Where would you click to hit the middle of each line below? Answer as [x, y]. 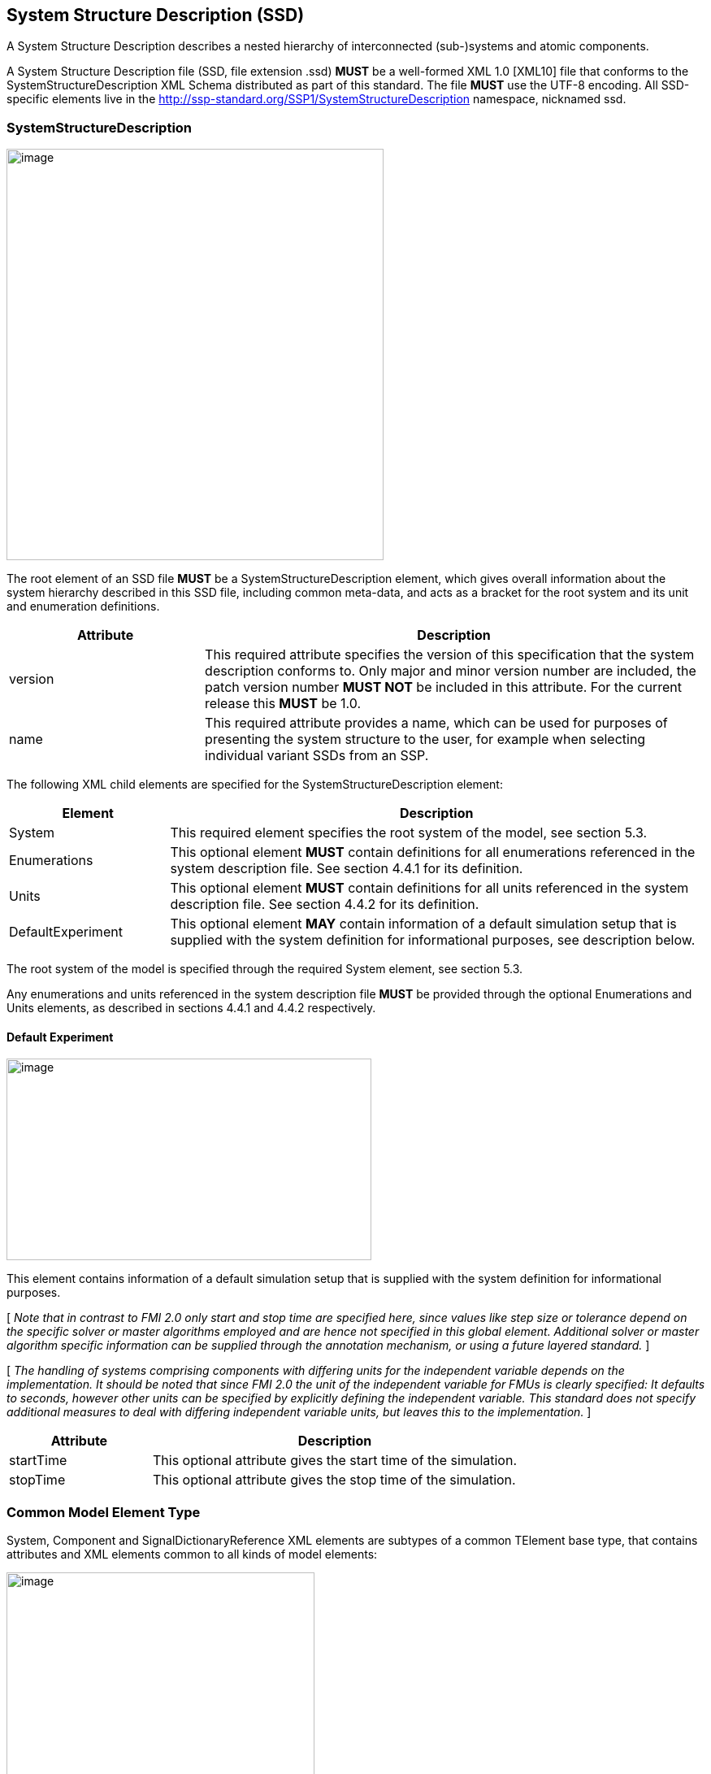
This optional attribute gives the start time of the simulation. [335, 1461]
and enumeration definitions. [83, 607]
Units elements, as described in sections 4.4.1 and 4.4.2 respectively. [191, 1008]
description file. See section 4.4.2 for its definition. [325, 904]
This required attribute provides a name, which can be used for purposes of [436, 723]
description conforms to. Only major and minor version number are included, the [451, 671]
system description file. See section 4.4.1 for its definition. [347, 869]
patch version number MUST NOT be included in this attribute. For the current [443, 687]
